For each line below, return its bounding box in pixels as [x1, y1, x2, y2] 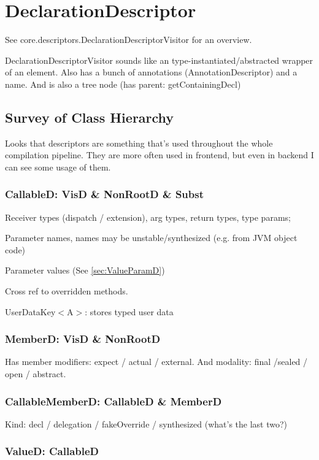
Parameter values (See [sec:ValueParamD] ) [5, 264, 165, 277]
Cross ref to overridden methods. [5, 285, 128, 297]
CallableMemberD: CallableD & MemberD [5, 393, 222, 408]
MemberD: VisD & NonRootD [5, 331, 161, 347]
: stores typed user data [85, 305, 174, 318]
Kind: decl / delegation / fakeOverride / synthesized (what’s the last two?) [5, 417, 288, 430]
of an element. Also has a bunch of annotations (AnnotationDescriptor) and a [5, 66, 298, 79]
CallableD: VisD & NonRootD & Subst [5, 186, 204, 202]
